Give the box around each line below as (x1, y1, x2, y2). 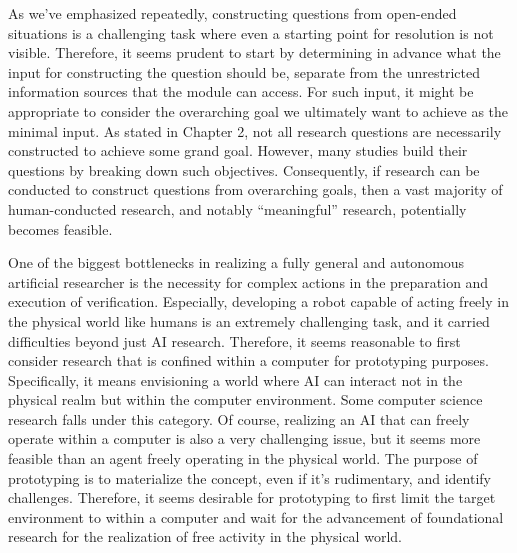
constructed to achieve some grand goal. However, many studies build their (8, 140, 468, 161)
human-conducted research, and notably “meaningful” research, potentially (8, 198, 467, 219)
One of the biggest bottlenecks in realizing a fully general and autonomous (8, 252, 465, 273)
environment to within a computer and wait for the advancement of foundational (8, 506, 504, 527)
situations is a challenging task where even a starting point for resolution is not (8, 22, 494, 43)
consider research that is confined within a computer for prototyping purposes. (8, 350, 489, 371)
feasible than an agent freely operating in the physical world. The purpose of (8, 448, 478, 469)
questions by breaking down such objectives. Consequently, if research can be (8, 159, 480, 180)
